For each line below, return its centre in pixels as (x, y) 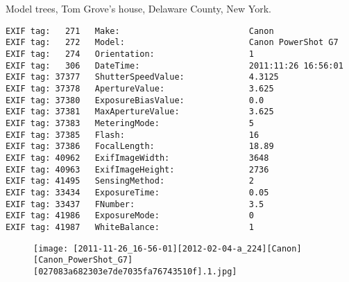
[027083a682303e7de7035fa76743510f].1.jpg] (135, 271)
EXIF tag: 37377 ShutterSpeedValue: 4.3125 (142, 77)
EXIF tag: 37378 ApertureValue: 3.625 (140, 89)
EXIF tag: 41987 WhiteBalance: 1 (130, 227)
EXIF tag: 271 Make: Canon (140, 31)
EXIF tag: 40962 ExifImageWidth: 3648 (137, 158)
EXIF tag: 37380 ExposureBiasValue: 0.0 (135, 100)
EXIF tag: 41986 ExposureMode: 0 (130, 216)
